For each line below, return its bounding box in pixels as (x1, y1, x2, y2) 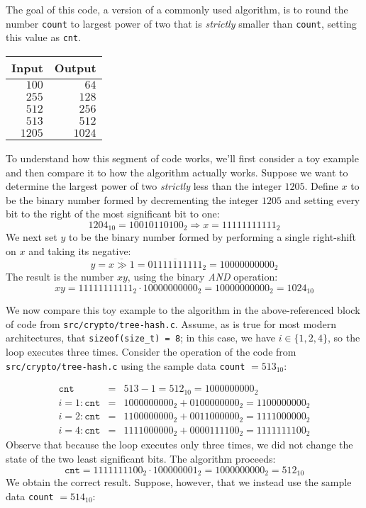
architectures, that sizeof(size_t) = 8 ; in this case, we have (6, 330, 275, 345)
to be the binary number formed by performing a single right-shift (68, 230, 356, 244)
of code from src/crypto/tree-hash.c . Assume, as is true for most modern (6, 316, 337, 331)
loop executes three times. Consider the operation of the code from (6, 344, 296, 359)
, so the (328, 330, 360, 345)
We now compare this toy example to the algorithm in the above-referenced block (6, 303, 360, 317)
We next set (6, 230, 57, 244)
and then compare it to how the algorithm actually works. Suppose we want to (6, 164, 348, 179)
